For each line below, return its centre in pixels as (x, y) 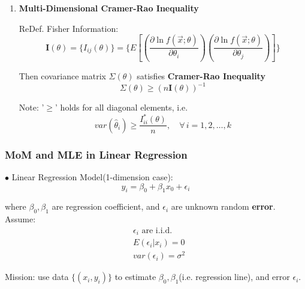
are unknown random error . (223, 206)
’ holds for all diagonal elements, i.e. (122, 107)
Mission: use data (37, 277)
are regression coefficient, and (106, 206)
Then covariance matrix (62, 76)
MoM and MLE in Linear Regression (96, 154)
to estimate (135, 277)
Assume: (20, 219)
